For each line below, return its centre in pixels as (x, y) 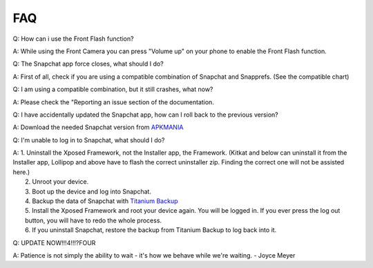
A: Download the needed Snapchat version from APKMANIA (98, 127)
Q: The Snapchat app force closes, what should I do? (88, 64)
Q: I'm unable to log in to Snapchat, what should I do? (89, 140)
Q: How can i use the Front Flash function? (73, 39)
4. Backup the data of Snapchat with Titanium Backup (102, 201)
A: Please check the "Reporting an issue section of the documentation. (113, 102)
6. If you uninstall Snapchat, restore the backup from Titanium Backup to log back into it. (151, 230)
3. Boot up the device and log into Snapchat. (88, 191)
